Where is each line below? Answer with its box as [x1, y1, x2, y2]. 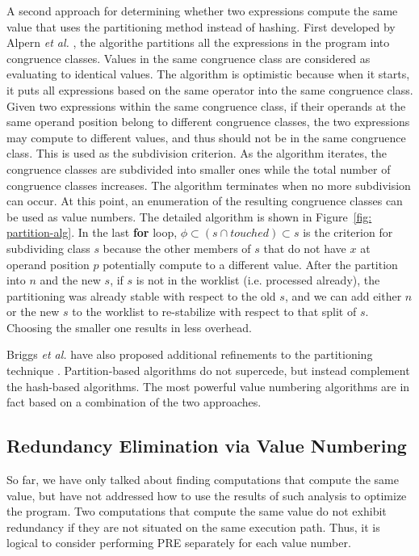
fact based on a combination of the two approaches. [6, 394, 262, 411]
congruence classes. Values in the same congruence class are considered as [6, 49, 371, 66]
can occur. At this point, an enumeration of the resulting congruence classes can [6, 192, 403, 209]
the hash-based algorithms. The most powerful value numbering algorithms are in [6, 377, 410, 394]
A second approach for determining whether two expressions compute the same [6, 2, 398, 19]
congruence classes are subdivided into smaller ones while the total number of [6, 160, 391, 177]
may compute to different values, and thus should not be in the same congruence [6, 128, 406, 145]
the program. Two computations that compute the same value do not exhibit [6, 503, 387, 520]
